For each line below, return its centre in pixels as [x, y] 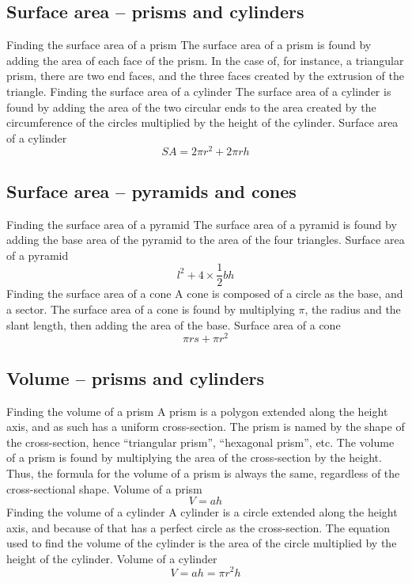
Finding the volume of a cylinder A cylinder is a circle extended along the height [202, 512]
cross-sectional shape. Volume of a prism [104, 488]
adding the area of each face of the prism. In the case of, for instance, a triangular [205, 60]
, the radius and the [353, 309]
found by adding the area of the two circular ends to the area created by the [191, 107]
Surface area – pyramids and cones [151, 191]
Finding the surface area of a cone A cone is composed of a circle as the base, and [205, 293]
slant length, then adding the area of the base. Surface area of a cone [174, 324]
